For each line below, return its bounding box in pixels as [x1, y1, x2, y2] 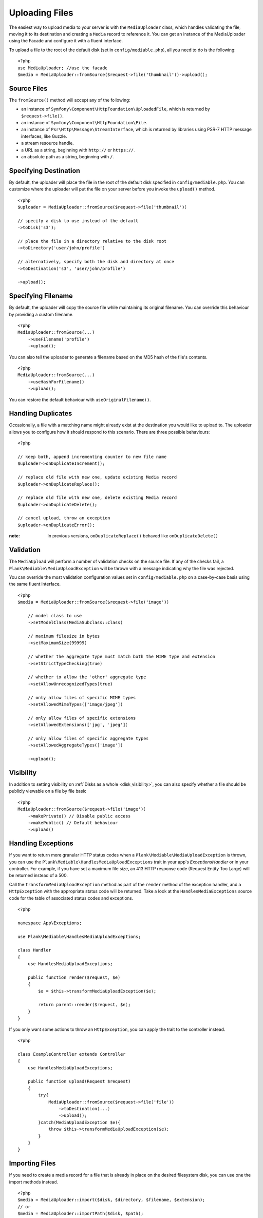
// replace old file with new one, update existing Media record [18, 475, 177, 480]
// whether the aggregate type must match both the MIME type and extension [27, 654, 216, 660]
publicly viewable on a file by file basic [9, 788, 87, 794]
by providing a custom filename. [9, 311, 74, 317]
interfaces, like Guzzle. [21, 133, 68, 139]
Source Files [9, 84, 48, 93]
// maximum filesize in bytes [27, 633, 100, 639]
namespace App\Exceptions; [18, 920, 82, 926]
